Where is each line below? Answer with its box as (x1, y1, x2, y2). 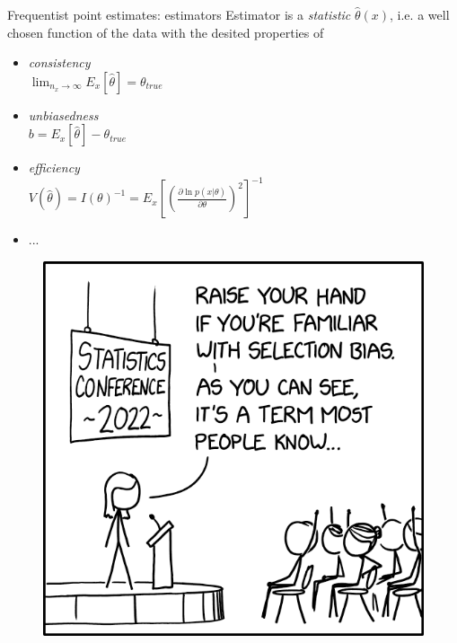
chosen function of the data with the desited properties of (7, 22, 324, 41)
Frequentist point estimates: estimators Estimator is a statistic (7, 5, 351, 23)
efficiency (28, 158, 80, 177)
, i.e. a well (390, 5, 450, 23)
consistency (28, 53, 91, 72)
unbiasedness (28, 105, 99, 124)
